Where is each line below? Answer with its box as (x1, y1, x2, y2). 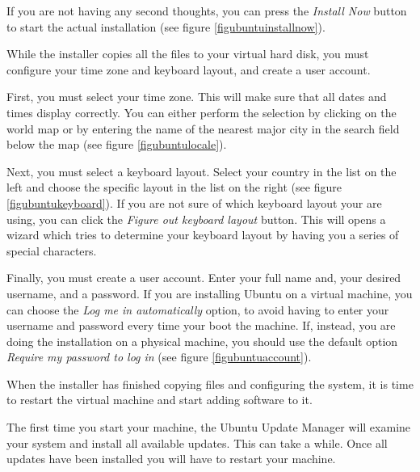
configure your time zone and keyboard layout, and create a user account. (6, 61, 371, 78)
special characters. (6, 242, 97, 259)
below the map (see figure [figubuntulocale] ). (6, 136, 227, 153)
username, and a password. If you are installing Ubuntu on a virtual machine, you (6, 284, 413, 301)
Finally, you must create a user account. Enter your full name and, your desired (6, 269, 401, 286)
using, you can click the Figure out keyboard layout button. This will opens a (6, 210, 386, 227)
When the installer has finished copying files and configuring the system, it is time (6, 375, 414, 392)
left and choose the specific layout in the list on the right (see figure (6, 179, 342, 196)
